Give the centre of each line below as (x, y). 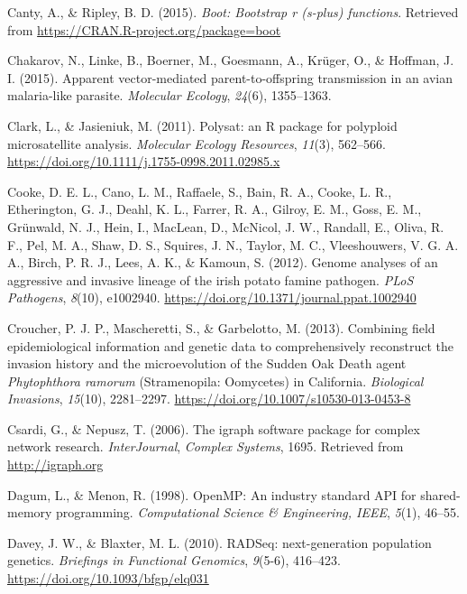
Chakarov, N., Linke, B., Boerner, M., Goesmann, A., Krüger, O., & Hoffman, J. (231, 60)
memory (30, 512)
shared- (440, 494)
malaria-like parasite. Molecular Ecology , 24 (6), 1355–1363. (169, 95)
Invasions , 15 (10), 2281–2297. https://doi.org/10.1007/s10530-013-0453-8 (209, 399)
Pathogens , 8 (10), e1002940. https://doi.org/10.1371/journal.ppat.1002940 (212, 297)
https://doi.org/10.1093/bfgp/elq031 (108, 578)
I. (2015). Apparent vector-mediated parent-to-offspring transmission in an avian (230, 77)
